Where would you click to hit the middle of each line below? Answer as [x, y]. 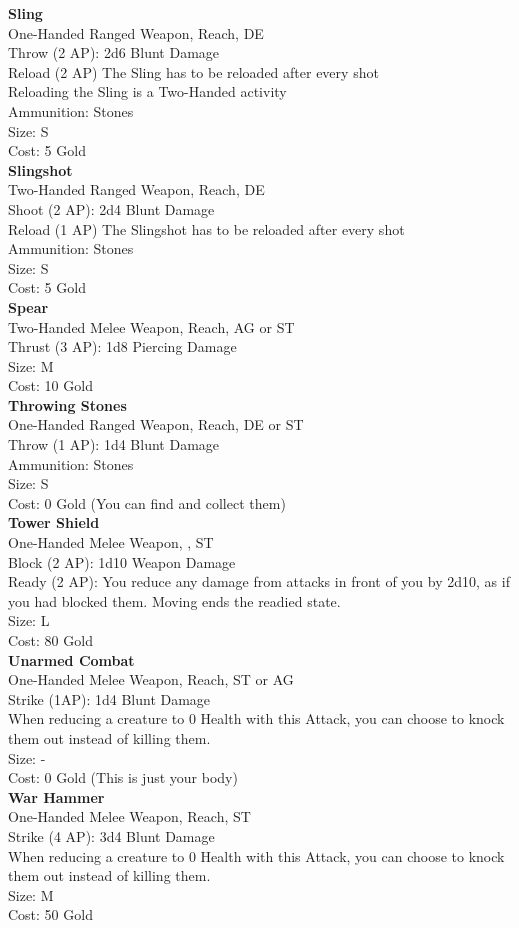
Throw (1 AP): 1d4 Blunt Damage [114, 444]
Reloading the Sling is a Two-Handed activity [147, 91]
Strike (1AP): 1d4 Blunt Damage [109, 698]
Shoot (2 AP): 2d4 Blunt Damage [111, 208]
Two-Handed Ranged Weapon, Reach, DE [136, 189]
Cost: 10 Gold [50, 385]
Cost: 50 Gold [50, 914]
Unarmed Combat [71, 659]
